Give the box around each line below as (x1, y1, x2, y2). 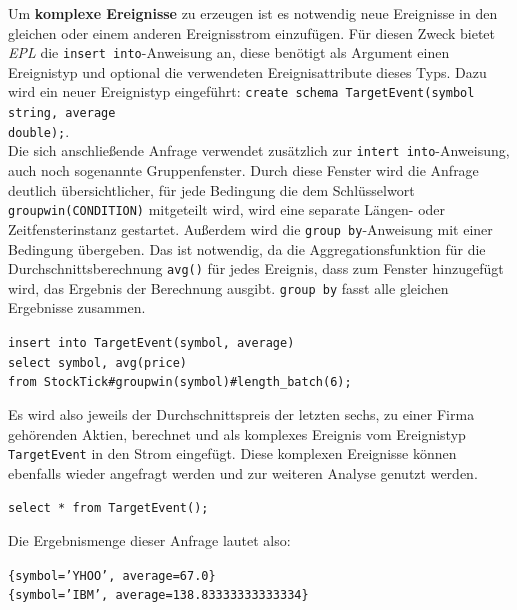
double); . (8, 120, 70, 141)
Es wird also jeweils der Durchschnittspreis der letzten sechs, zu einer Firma (8, 404, 475, 425)
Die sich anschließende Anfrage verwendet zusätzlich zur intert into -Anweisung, (8, 140, 510, 161)
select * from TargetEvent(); (8, 501, 209, 516)
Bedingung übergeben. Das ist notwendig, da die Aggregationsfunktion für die (8, 238, 486, 259)
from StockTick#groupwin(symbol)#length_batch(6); (8, 375, 352, 390)
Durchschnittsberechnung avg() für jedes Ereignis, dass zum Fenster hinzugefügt (8, 258, 504, 279)
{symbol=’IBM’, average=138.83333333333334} (8, 588, 309, 603)
